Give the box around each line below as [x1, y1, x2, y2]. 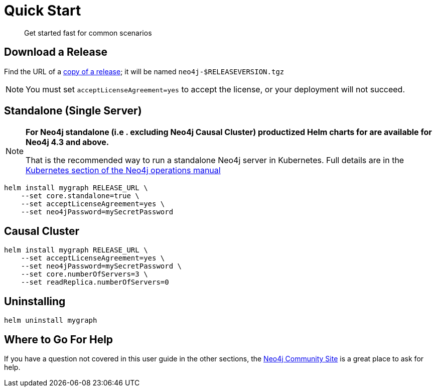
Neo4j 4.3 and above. [26, 137, 109, 148]
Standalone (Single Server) [4, 104, 142, 117]
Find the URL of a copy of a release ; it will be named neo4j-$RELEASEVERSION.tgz [4, 67, 284, 76]
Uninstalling [4, 295, 66, 308]
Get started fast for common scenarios [24, 28, 152, 37]
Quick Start [4, 2, 81, 19]
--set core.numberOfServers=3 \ [21, 270, 148, 279]
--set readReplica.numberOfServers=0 [21, 278, 169, 287]
